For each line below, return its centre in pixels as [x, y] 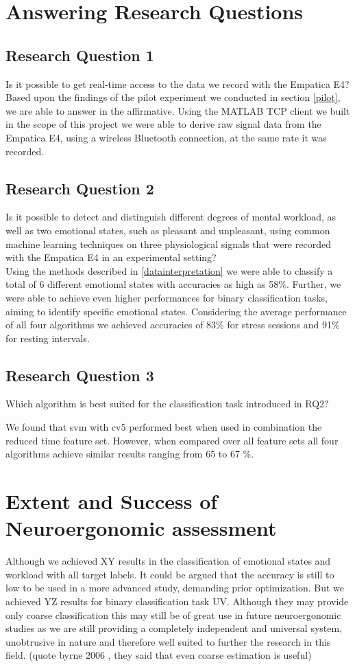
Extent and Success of [112, 501]
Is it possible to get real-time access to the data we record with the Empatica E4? [177, 83]
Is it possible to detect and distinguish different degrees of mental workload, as [171, 217]
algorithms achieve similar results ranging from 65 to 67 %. [130, 454]
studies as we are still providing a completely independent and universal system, [174, 628]
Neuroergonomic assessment [141, 528]
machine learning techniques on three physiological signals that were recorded [168, 244]
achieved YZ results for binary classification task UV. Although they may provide [177, 601]
